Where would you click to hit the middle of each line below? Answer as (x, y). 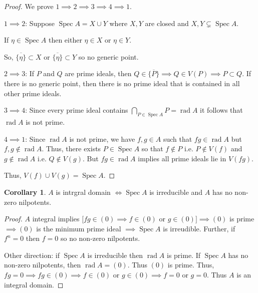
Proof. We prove (29, 6)
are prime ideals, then (98, 73)
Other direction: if (32, 255)
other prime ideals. (33, 93)
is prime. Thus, (191, 265)
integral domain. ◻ (34, 284)
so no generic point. (108, 56)
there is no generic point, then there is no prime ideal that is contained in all (122, 83)
